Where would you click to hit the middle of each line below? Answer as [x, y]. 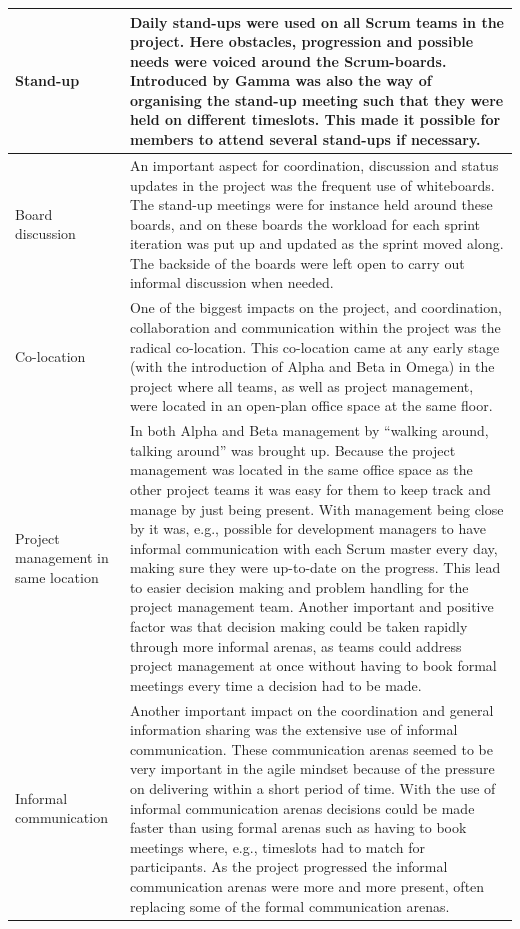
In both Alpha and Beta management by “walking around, [309, 430]
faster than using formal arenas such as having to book [298, 827]
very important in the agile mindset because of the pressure [312, 768]
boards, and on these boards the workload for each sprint [305, 223]
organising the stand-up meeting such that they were [316, 99]
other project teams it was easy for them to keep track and [310, 488]
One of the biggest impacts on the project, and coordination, [315, 307]
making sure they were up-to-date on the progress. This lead [315, 567]
